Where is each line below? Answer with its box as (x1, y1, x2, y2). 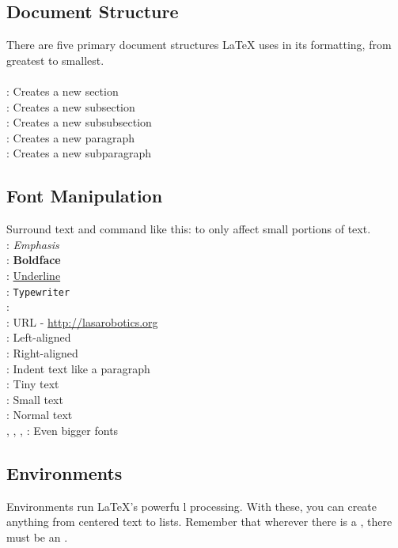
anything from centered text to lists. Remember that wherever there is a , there (6, 513, 392, 530)
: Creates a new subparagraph (6, 145, 152, 161)
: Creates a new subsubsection (6, 114, 152, 130)
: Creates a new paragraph (6, 129, 135, 146)
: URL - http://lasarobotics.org (6, 313, 158, 330)
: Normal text (6, 406, 73, 423)
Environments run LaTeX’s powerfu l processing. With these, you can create (6, 497, 377, 514)
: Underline (6, 266, 61, 283)
